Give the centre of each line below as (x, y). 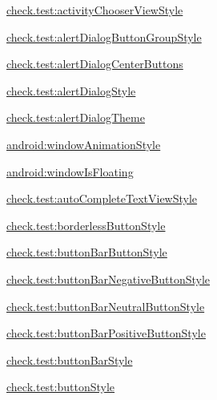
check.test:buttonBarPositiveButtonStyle (106, 333)
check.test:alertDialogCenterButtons (95, 64)
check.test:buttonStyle (61, 387)
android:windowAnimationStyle (84, 144)
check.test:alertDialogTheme (76, 117)
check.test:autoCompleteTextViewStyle (102, 198)
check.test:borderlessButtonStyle (86, 225)
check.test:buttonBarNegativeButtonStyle (108, 279)
